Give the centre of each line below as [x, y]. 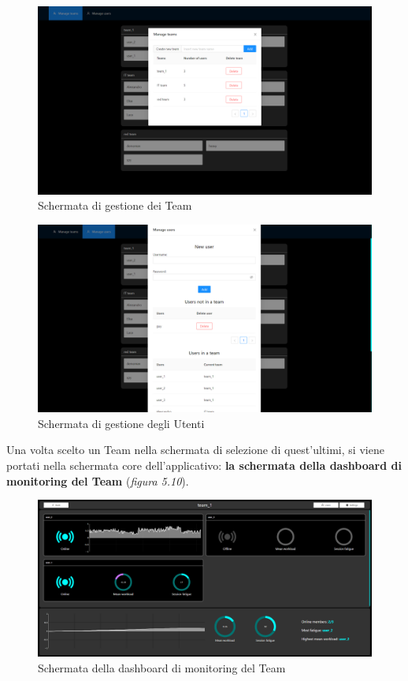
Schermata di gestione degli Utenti [121, 423]
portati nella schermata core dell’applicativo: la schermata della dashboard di [204, 465]
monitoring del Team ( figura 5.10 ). [98, 480]
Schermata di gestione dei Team [115, 205]
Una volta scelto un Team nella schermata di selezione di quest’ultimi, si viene [195, 450]
